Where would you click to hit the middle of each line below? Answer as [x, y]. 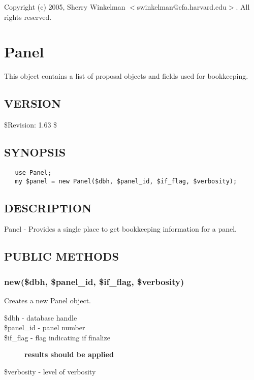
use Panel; [33, 172]
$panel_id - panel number [45, 327]
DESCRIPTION [48, 208]
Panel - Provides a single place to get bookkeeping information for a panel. [121, 229]
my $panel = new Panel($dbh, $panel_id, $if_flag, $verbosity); [126, 181]
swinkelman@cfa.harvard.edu [182, 7]
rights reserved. [28, 17]
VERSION [33, 103]
